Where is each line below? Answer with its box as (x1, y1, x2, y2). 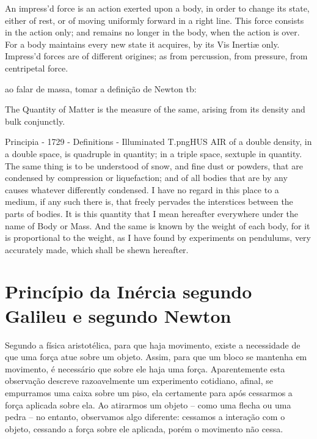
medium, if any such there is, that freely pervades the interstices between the (5, 195, 293, 208)
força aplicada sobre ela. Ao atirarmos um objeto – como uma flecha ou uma (5, 398, 291, 411)
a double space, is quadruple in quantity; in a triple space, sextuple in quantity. (5, 147, 302, 160)
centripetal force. (5, 61, 68, 74)
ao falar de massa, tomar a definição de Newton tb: (5, 82, 197, 95)
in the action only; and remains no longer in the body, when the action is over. (5, 26, 300, 39)
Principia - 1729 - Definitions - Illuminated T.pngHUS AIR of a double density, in (5, 135, 312, 148)
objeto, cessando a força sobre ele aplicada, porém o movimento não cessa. (5, 422, 283, 435)
